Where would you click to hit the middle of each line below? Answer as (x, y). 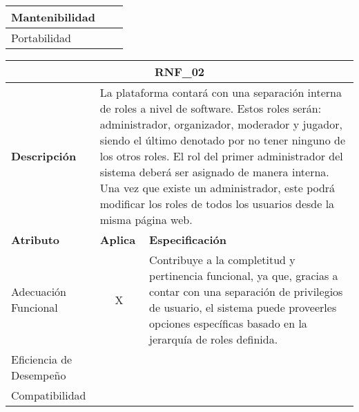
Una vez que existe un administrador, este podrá (217, 188)
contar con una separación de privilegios (246, 291)
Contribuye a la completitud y (222, 260)
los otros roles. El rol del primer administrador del (221, 156)
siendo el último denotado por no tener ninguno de (223, 140)
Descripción (44, 156)
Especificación (188, 240)
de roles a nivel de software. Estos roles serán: (211, 108)
